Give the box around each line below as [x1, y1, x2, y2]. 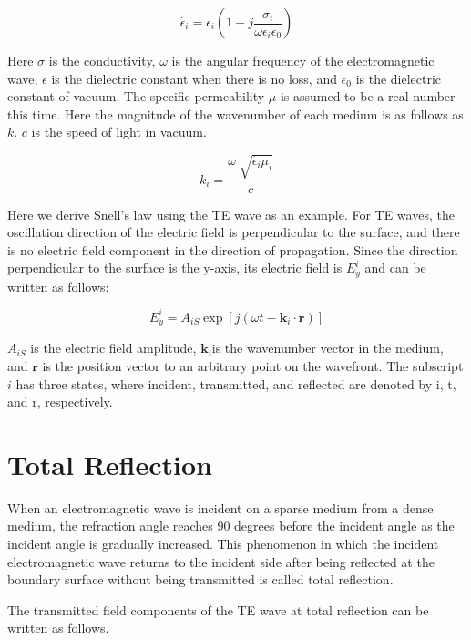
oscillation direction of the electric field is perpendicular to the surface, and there [7, 222, 460, 242]
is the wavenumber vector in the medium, [211, 338, 444, 357]
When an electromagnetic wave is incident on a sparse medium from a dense [7, 498, 434, 517]
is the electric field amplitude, [30, 338, 197, 357]
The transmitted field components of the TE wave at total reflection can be [7, 600, 429, 619]
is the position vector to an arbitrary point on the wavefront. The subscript [42, 356, 464, 375]
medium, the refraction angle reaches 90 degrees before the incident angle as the [7, 516, 455, 535]
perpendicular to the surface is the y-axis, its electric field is [7, 258, 343, 277]
